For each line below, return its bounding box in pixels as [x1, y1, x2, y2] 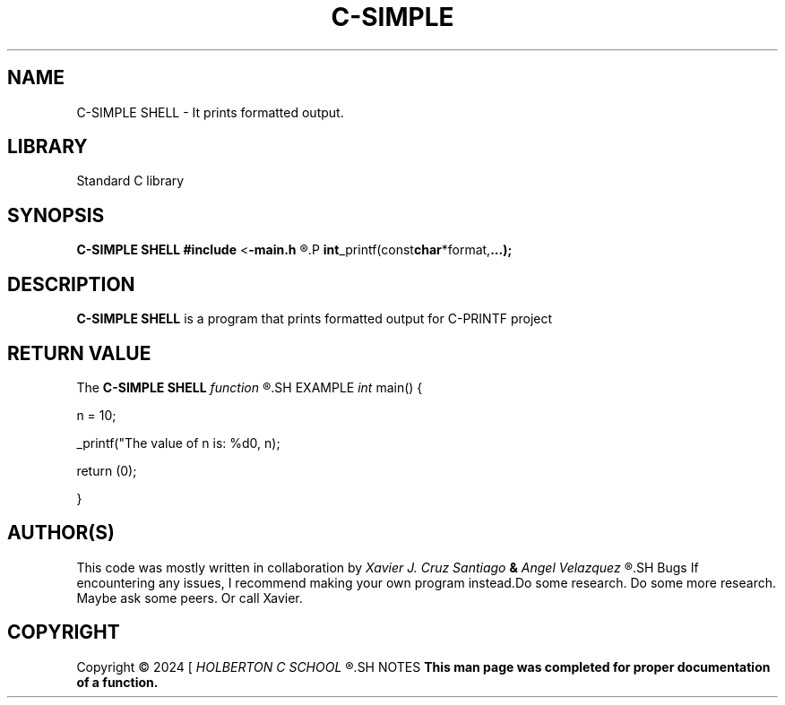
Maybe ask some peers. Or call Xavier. [76, 589, 303, 606]
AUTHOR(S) [7, 521, 115, 545]
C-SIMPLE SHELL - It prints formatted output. [76, 104, 344, 120]
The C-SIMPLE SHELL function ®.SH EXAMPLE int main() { [76, 379, 423, 395]
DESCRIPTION [7, 272, 135, 296]
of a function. [76, 674, 159, 690]
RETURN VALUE [7, 341, 151, 365]
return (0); [76, 462, 137, 478]
